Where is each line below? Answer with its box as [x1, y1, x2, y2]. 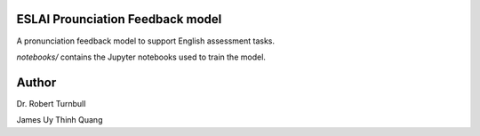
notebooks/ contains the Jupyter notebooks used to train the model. [16, 52, 267, 62]
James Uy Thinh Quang [16, 115, 103, 125]
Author [16, 75, 57, 90]
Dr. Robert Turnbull [16, 98, 86, 108]
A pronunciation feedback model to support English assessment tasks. [16, 36, 276, 46]
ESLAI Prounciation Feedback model [16, 12, 222, 27]
